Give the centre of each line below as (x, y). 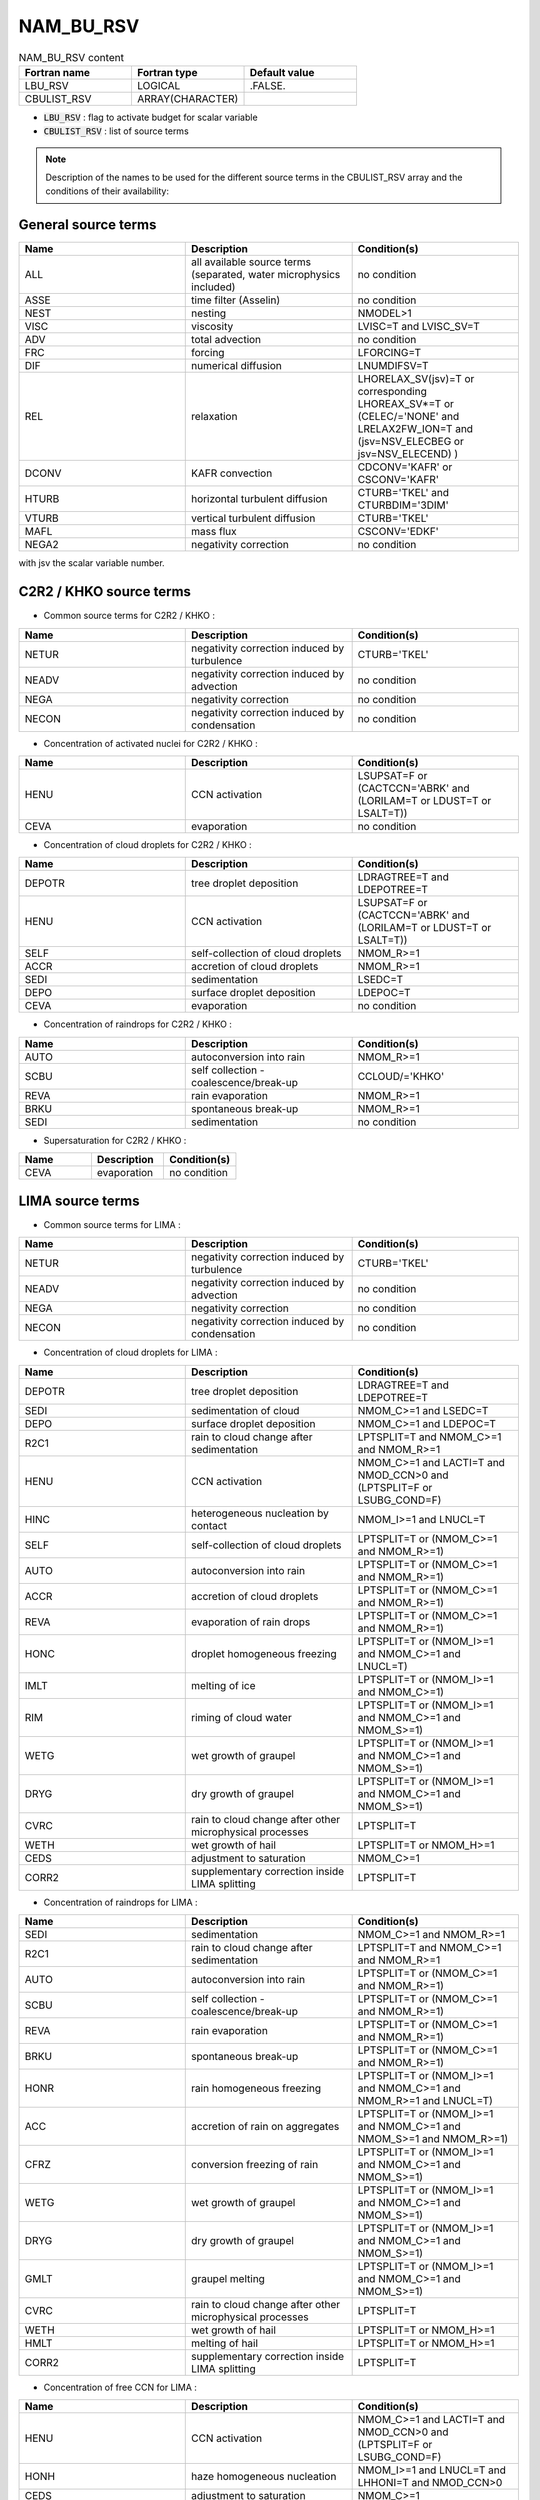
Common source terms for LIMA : (112, 1224)
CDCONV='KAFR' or (405, 467)
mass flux (214, 532)
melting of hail (225, 2343)
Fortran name (57, 72)
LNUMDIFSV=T (393, 366)
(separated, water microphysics (266, 275)
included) (213, 287)
